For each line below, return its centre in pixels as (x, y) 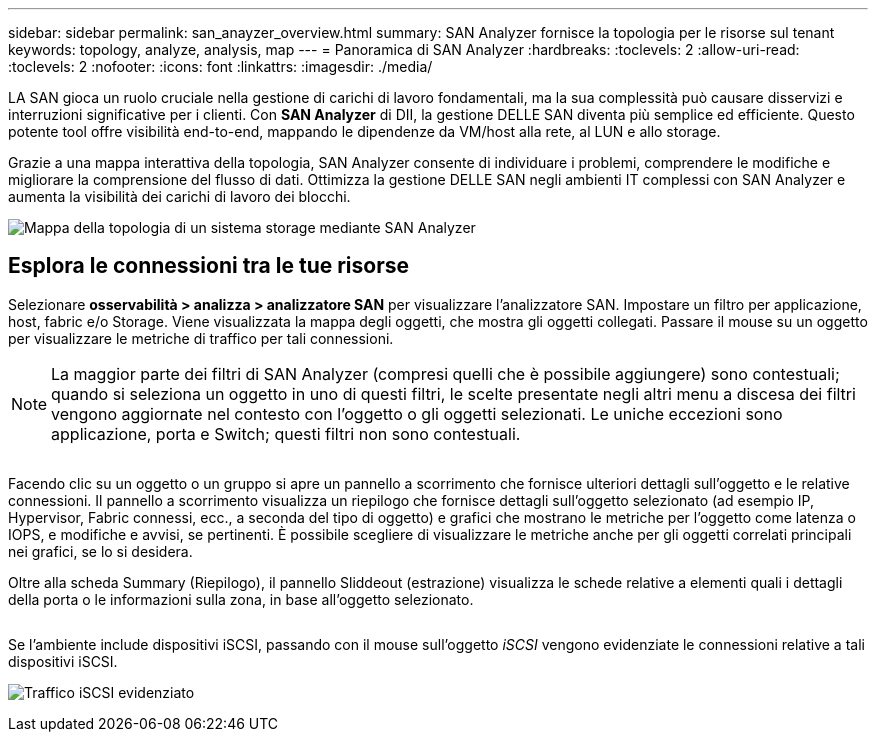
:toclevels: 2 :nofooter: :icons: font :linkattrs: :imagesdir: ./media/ (220, 66)
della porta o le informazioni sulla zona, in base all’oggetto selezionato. (241, 599)
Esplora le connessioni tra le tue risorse (208, 266)
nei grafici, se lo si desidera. (100, 551)
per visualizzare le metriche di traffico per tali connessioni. (201, 338)
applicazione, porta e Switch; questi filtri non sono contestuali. (286, 433)
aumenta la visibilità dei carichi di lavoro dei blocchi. (179, 196)
